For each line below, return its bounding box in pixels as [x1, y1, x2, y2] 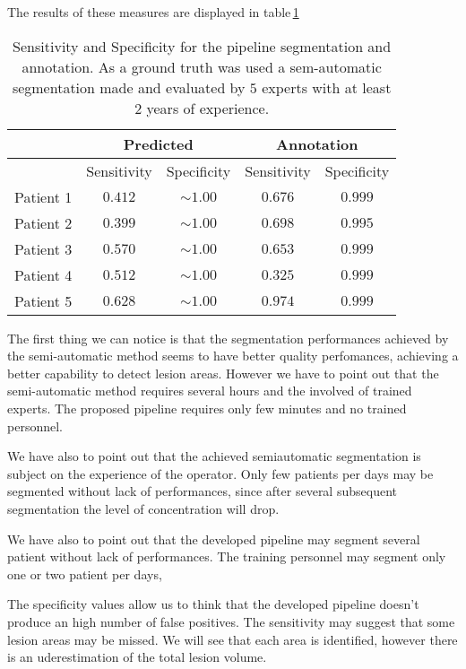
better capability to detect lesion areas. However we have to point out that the [7, 363, 439, 382]
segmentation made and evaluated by [12, 76, 246, 98]
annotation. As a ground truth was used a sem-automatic [22, 56, 382, 77]
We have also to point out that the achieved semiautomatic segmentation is [7, 447, 421, 465]
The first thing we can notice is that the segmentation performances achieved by [7, 328, 449, 347]
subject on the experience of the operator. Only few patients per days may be [7, 464, 434, 482]
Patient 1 [14, 186, 73, 207]
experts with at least [262, 76, 392, 98]
